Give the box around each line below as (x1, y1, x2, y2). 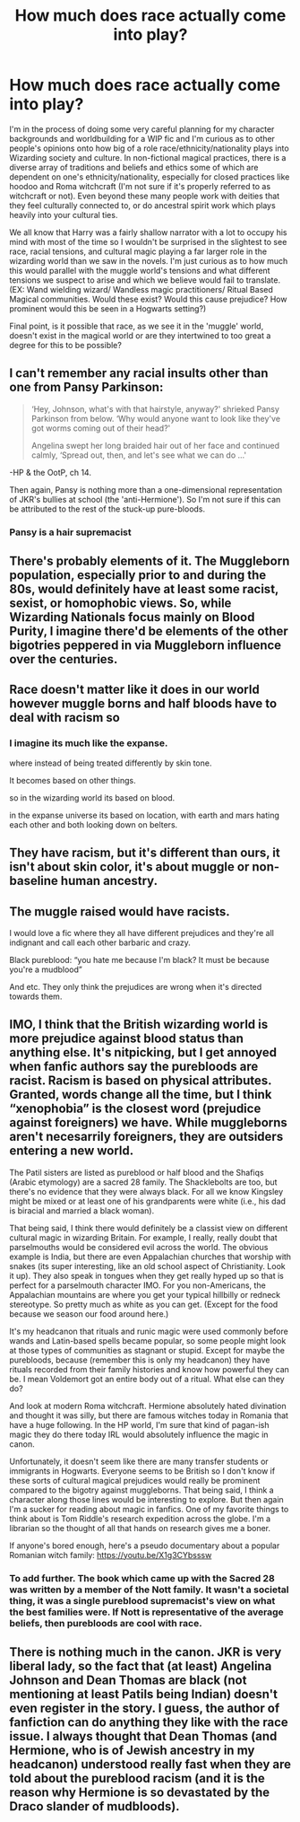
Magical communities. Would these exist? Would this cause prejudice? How (9, 293, 287, 304)
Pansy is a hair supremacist (9, 526, 132, 539)
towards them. (9, 991, 63, 1002)
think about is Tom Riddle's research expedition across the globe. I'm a (9, 1513, 271, 1524)
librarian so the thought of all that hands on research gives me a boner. (9, 1522, 271, 1533)
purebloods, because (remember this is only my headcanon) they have (9, 1354, 270, 1365)
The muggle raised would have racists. (9, 904, 230, 919)
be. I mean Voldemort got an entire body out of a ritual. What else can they (9, 1373, 285, 1384)
